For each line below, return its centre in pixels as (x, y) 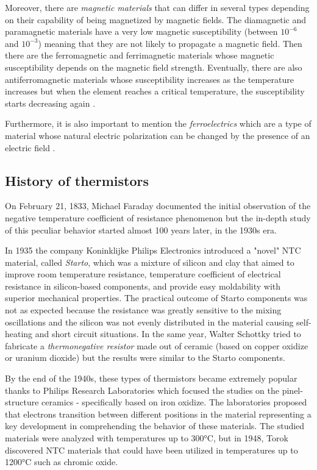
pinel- (292, 390)
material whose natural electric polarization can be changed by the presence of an (158, 135)
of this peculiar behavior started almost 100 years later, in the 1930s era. (141, 230)
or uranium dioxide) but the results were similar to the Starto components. (145, 358)
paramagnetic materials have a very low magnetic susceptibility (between (141, 31)
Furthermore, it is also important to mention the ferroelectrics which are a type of (158, 123)
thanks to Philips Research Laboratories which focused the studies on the (142, 390)
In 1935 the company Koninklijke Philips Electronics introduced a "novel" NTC (153, 250)
